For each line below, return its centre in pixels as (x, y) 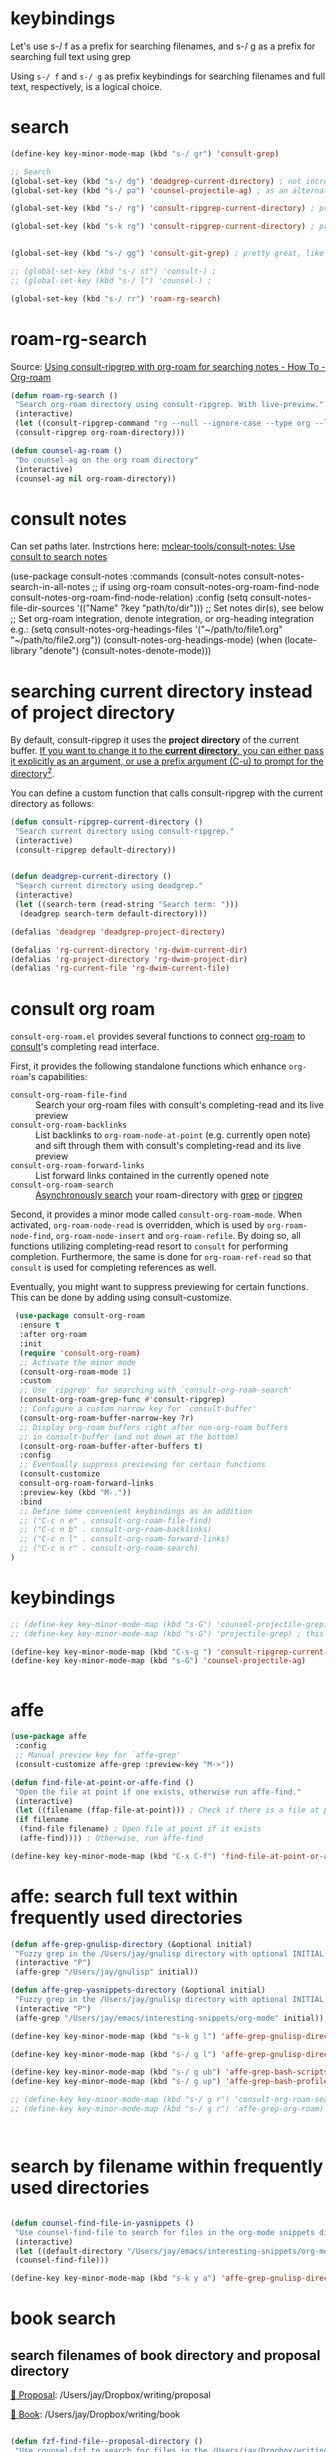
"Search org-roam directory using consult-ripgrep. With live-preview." (169, 405)
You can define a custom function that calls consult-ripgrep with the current (166, 793)
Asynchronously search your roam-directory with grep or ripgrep (169, 1195)
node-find (31, 1237)
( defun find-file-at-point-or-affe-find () (102, 1782)
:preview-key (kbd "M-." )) (75, 1492)
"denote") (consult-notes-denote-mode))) (125, 651)
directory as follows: (52, 803)
